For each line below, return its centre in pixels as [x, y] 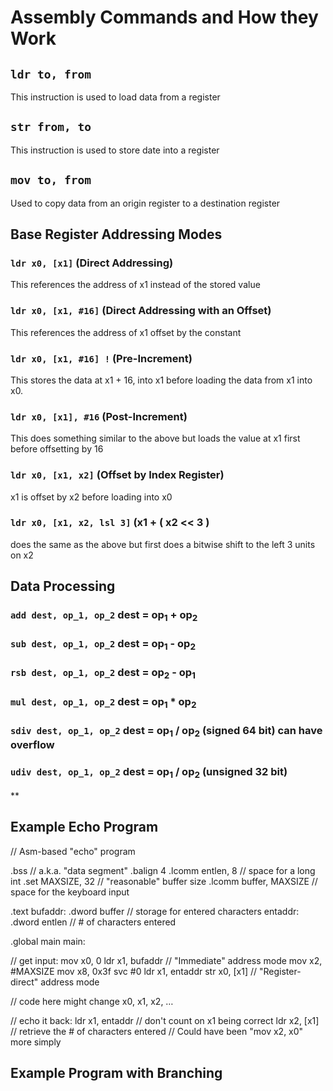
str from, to [51, 127]
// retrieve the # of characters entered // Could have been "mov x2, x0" [157, 1031]
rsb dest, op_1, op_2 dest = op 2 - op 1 [103, 673]
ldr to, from [51, 74]
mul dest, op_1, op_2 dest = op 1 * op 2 [103, 702]
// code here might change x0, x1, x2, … [92, 1001]
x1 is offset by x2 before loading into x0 [91, 497]
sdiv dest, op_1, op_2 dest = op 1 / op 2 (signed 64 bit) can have [166, 731]
